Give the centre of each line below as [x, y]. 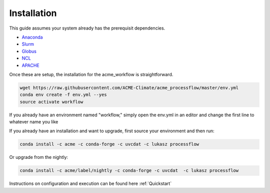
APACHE [30, 65]
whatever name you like [34, 122]
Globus [29, 51]
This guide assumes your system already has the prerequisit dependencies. [87, 28]
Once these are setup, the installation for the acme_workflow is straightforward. [91, 74]
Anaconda [32, 37]
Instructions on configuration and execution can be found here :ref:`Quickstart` [90, 183]
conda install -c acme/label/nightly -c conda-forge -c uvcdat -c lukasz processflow [129, 171]
